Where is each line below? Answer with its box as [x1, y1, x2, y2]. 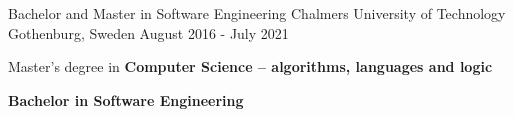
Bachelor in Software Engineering [8, 89, 244, 110]
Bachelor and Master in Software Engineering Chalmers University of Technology [8, 3, 506, 23]
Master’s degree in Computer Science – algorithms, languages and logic [8, 56, 493, 77]
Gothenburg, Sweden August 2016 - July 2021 [8, 22, 289, 43]
